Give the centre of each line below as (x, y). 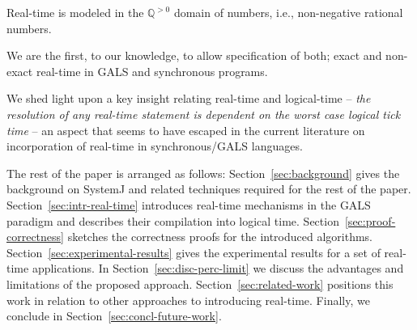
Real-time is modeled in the (75, 12)
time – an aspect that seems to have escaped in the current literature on (186, 130)
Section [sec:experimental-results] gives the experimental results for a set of (194, 252)
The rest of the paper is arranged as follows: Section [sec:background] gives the (203, 173)
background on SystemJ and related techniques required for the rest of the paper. (209, 189)
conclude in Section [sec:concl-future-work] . (114, 316)
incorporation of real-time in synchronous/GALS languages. (155, 146)
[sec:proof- (370, 220)
